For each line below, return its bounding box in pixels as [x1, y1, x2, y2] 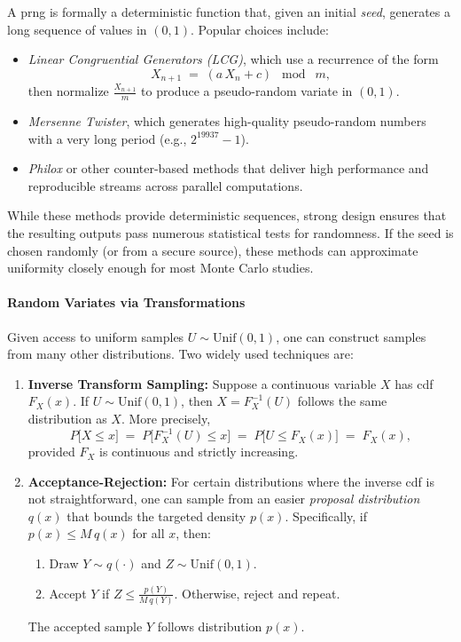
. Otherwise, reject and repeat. [174, 583, 340, 602]
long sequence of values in [7, 20, 147, 38]
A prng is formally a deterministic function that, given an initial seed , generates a [7, 3, 451, 20]
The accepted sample [27, 617, 143, 636]
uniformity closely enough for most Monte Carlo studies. [7, 258, 314, 277]
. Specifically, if [285, 506, 368, 525]
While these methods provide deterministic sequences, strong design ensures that [7, 206, 447, 225]
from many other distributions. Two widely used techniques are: [7, 345, 354, 363]
